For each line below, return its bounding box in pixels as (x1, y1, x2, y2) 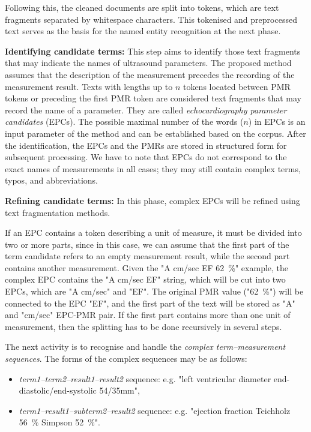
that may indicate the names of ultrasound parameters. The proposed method (5, 56, 292, 69)
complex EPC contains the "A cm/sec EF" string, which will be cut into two (5, 273, 286, 286)
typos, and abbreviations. (5, 174, 98, 187)
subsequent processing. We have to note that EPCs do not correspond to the (5, 151, 287, 163)
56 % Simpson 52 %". (19, 416, 100, 428)
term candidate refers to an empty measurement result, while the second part (5, 250, 290, 262)
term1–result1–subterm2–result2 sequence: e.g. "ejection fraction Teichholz (19, 404, 291, 416)
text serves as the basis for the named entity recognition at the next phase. (5, 25, 281, 37)
